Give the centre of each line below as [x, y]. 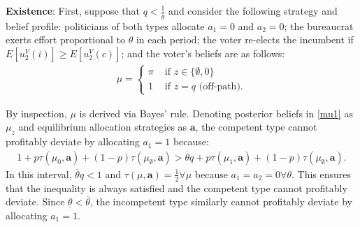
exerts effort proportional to [65, 39]
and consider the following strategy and [253, 10]
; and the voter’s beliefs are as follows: [203, 53]
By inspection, [36, 113]
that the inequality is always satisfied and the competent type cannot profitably [177, 188]
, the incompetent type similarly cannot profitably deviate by [221, 202]
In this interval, [39, 174]
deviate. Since [35, 202]
